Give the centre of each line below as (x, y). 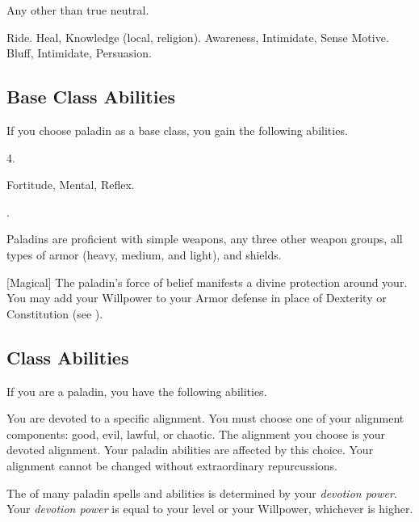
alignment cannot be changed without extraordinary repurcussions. (172, 465)
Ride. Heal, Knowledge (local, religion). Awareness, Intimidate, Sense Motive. (198, 37)
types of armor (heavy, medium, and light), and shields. (144, 254)
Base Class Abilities (91, 97)
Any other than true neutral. (78, 10)
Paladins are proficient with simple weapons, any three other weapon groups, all (205, 239)
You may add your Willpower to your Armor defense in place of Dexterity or (197, 298)
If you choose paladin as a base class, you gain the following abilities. (177, 130)
